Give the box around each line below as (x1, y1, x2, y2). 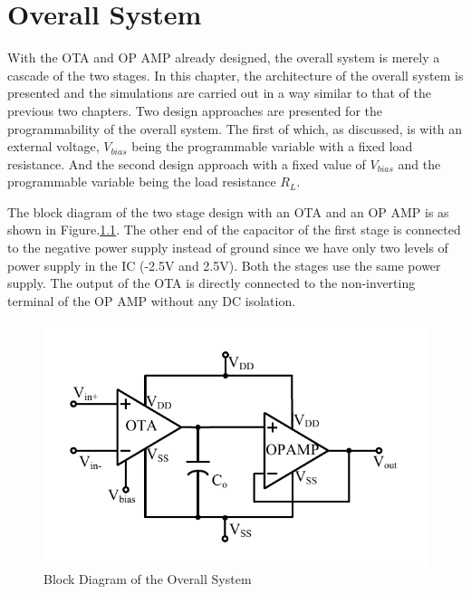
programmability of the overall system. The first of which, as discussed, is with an (7, 119, 463, 138)
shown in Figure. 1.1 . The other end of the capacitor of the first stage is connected (7, 220, 461, 239)
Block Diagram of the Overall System (43, 569, 252, 588)
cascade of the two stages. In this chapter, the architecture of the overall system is (7, 65, 464, 84)
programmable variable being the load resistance (7, 172, 276, 191)
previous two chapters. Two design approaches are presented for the (7, 101, 382, 120)
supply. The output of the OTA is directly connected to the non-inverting (7, 273, 416, 292)
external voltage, (7, 137, 100, 156)
